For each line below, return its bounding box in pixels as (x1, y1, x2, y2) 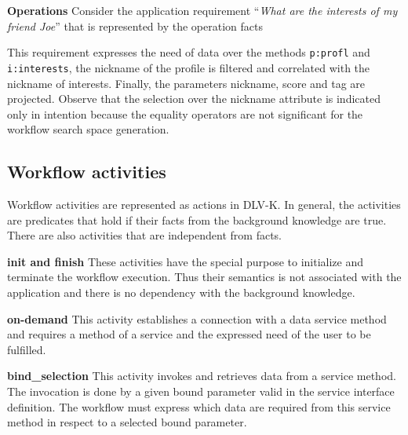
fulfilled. (7, 341, 46, 357)
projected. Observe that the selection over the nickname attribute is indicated (7, 90, 381, 107)
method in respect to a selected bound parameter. (7, 414, 247, 430)
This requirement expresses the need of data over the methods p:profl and (7, 44, 370, 60)
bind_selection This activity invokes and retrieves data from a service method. (7, 367, 396, 384)
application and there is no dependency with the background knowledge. (7, 284, 355, 301)
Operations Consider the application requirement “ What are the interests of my (7, 2, 398, 18)
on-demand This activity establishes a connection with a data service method (7, 310, 387, 327)
